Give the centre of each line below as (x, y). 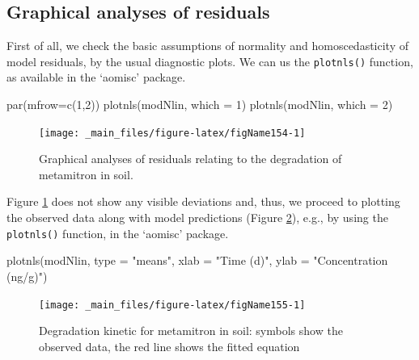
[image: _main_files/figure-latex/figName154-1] (172, 133)
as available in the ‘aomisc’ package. (96, 77)
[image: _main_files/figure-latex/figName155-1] (172, 305)
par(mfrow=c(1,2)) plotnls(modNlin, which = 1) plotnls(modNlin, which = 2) (200, 105)
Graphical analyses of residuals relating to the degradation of (190, 159)
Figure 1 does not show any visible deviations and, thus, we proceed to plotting (203, 201)
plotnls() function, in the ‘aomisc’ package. (118, 233)
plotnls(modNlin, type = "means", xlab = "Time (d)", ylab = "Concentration (197, 260)
